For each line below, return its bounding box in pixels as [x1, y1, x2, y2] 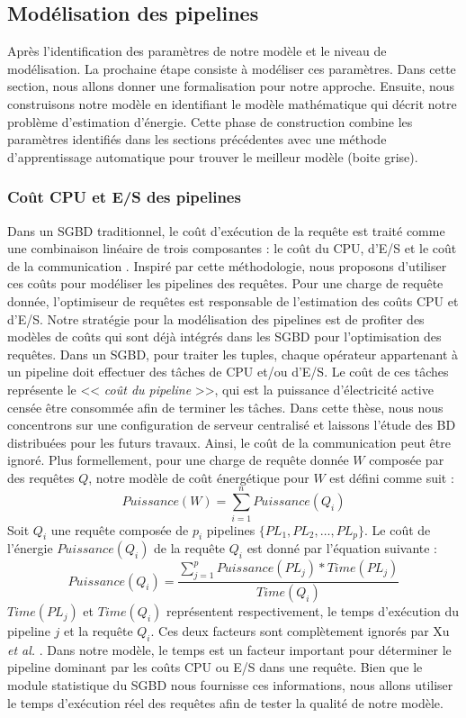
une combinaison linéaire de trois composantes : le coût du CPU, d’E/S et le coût [7, 239, 457, 258]
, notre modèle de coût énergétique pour [88, 468, 309, 486]
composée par [369, 450, 444, 469]
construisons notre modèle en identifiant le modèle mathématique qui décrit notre [7, 94, 457, 113]
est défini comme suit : [329, 468, 454, 486]
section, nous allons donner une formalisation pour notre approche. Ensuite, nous [7, 77, 455, 95]
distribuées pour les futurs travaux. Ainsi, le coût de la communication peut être [7, 432, 451, 451]
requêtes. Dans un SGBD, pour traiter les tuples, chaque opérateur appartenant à [7, 344, 459, 363]
